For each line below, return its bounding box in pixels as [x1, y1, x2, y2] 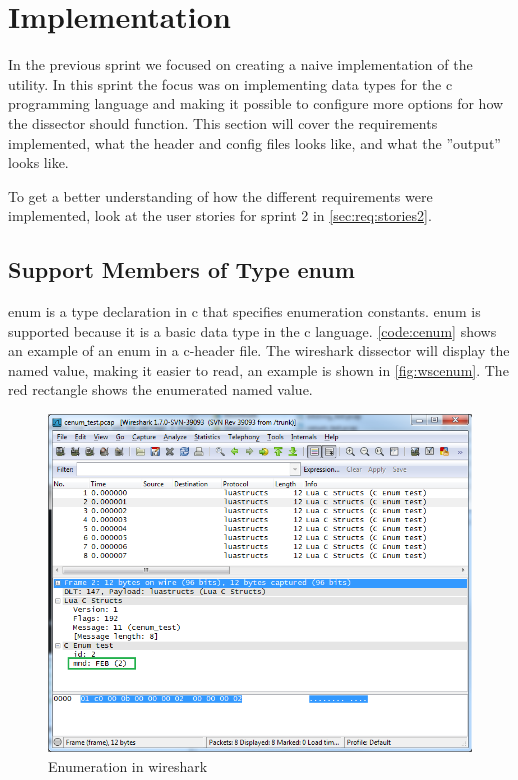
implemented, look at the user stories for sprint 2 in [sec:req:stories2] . [8, 205, 432, 226]
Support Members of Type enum [8, 254, 355, 285]
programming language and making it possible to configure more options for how [8, 93, 504, 114]
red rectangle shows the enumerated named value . [8, 379, 313, 400]
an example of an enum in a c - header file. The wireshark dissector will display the [8, 340, 510, 361]
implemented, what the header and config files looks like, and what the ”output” [8, 132, 501, 153]
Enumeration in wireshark [48, 755, 208, 776]
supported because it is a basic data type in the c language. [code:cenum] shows [8, 320, 497, 341]
